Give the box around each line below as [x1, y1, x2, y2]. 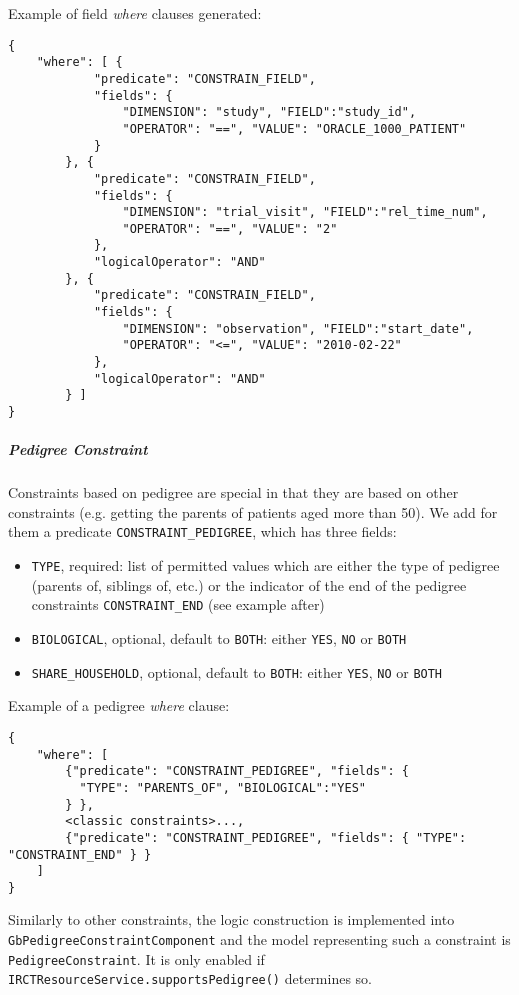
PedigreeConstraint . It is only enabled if [8, 948, 265, 969]
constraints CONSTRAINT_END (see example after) [31, 594, 325, 615]
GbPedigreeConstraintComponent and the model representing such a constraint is [8, 929, 511, 950]
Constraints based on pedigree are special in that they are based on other [8, 482, 459, 503]
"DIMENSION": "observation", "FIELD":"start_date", [122, 321, 474, 336]
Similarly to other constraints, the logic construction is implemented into [8, 909, 455, 930]
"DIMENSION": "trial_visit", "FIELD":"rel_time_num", [122, 205, 488, 220]
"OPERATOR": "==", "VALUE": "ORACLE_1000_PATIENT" [122, 121, 467, 136]
